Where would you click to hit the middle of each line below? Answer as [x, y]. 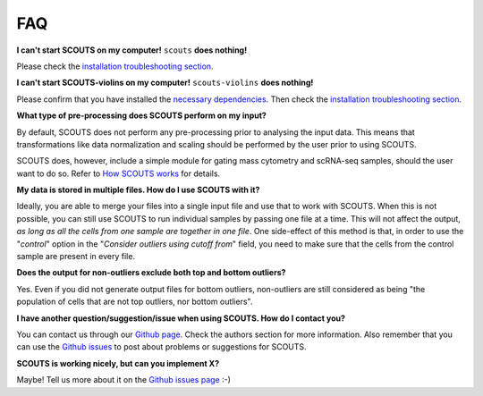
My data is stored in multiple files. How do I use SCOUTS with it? [138, 190]
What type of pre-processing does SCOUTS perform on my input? [142, 115]
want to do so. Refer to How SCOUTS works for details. [119, 173]
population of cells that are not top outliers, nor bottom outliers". [135, 302]
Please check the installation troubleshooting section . [115, 66]
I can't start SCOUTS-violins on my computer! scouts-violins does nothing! [165, 83]
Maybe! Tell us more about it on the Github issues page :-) [124, 380]
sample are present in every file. [76, 257]
